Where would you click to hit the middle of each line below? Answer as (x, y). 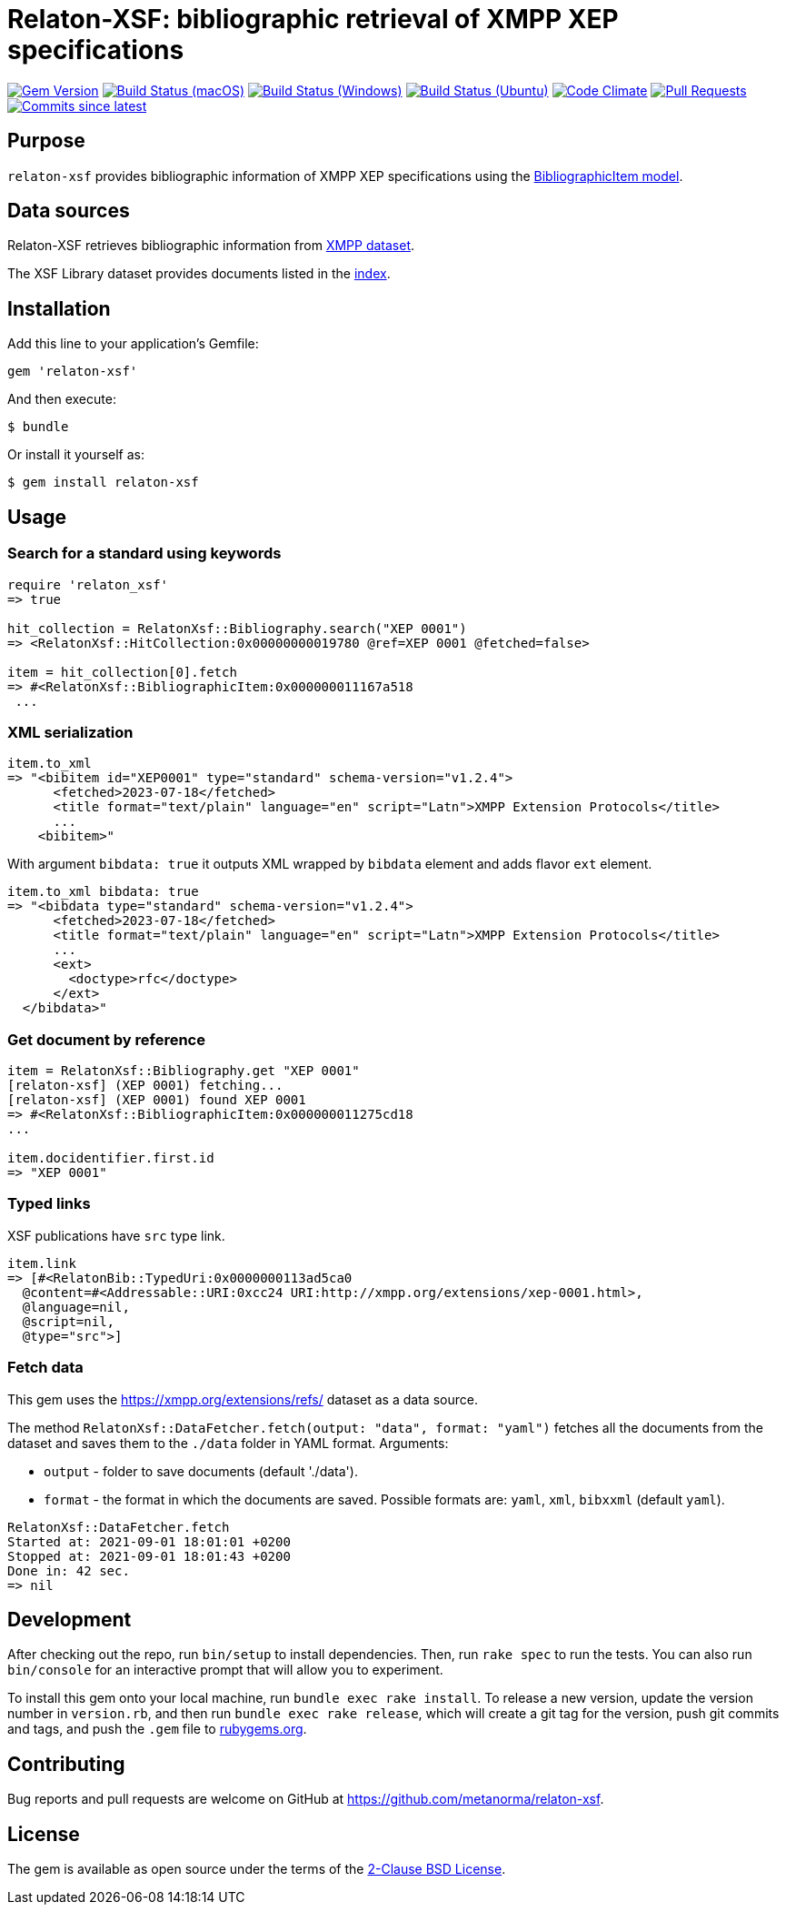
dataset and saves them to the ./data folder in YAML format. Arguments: (228, 1443)
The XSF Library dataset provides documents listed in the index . (199, 274)
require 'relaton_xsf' (88, 584)
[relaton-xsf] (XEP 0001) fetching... (145, 1085)
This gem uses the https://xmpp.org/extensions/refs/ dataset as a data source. (243, 1399)
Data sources (69, 211)
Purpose (46, 141)
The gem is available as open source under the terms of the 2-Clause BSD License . (257, 1869)
